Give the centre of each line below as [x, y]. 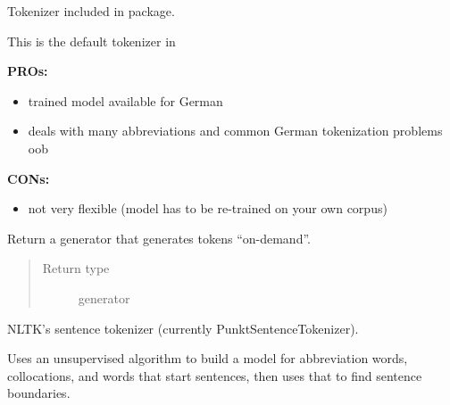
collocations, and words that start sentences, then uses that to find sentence [215, 375]
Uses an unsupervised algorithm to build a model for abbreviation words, [208, 358]
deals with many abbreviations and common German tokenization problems [235, 131]
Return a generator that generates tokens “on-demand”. [159, 238]
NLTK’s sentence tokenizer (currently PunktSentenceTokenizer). [183, 328]
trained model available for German [125, 100]
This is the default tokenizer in [92, 41]
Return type [76, 268]
